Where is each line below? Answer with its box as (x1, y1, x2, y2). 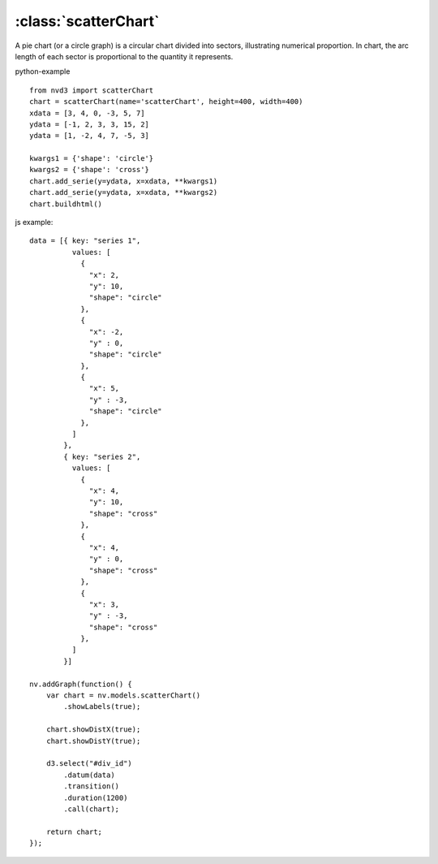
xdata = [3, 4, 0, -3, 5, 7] (29, 108, 145, 118)
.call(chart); (63, 804, 120, 814)
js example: (15, 218, 54, 227)
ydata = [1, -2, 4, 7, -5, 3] (29, 131, 150, 140)
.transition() (63, 782, 120, 791)
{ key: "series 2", (63, 451, 141, 461)
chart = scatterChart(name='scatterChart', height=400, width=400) (29, 97, 303, 106)
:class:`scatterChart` (15, 12, 160, 30)
